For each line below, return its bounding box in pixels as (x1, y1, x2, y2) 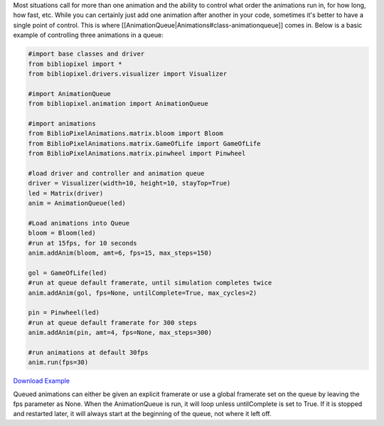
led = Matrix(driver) (28, 189, 104, 197)
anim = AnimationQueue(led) (28, 199, 126, 208)
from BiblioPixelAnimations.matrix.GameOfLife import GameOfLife (28, 139, 261, 147)
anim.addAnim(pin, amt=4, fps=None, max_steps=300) (28, 329, 213, 337)
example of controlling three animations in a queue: (13, 31, 164, 39)
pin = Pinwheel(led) (28, 309, 100, 316)
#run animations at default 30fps (28, 348, 149, 356)
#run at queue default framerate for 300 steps (28, 319, 197, 326)
